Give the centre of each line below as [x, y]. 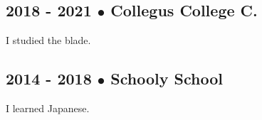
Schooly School [167, 78]
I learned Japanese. [48, 108]
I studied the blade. [48, 40]
